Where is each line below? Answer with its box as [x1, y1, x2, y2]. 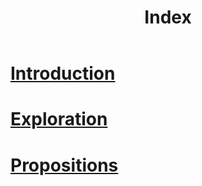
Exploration [10, 108, 108, 131]
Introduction [10, 62, 116, 85]
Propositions [10, 154, 119, 176]
